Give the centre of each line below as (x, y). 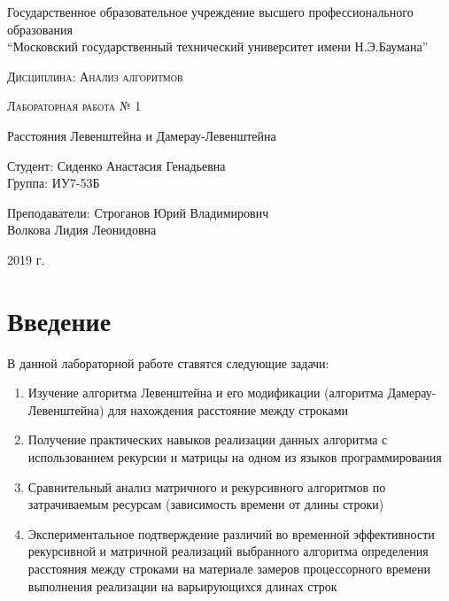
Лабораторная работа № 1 (74, 106)
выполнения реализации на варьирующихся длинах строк (182, 586)
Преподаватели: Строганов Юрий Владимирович (138, 212)
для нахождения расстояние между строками (228, 409)
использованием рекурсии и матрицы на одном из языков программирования (235, 457)
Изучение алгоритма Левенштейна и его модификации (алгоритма (205, 393)
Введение (59, 320)
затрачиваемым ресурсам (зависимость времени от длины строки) (206, 504)
